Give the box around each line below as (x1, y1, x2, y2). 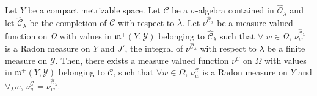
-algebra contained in (195, 4, 274, 16)
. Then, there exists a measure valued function (55, 53, 229, 66)
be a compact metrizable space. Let (27, 4, 161, 16)
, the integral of (125, 42, 183, 55)
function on (5, 29, 48, 42)
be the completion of (29, 16, 107, 29)
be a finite (267, 42, 305, 55)
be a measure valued (217, 16, 293, 29)
